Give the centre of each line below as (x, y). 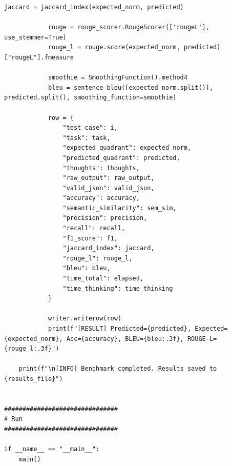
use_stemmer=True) (35, 37)
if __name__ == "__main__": (52, 449)
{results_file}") (34, 379)
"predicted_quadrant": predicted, (121, 158)
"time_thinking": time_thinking (118, 288)
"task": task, (87, 138)
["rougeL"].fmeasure (39, 57)
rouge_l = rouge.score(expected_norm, (114, 47)
